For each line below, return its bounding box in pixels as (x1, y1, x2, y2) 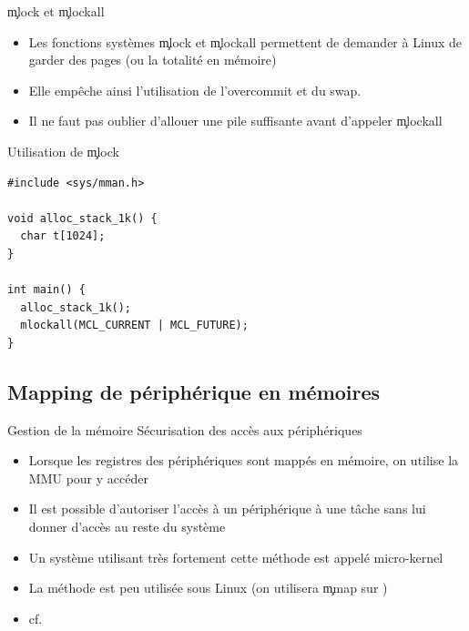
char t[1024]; (20, 229, 106, 243)
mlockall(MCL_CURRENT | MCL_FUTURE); (20, 319, 249, 332)
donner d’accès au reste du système (28, 517, 226, 536)
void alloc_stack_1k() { (7, 211, 158, 225)
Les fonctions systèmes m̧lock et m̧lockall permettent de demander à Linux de (28, 32, 463, 51)
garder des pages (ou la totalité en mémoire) (28, 50, 277, 69)
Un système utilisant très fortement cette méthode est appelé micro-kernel (28, 547, 444, 566)
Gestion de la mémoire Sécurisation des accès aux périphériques (7, 420, 362, 439)
